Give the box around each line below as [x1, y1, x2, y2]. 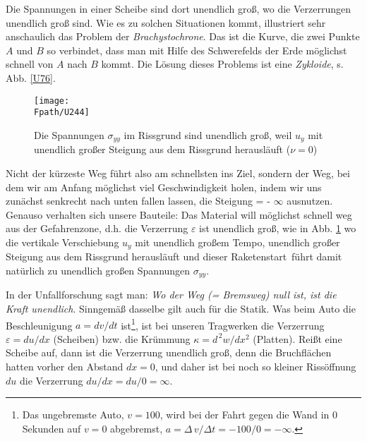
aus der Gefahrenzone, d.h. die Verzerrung [6, 221, 188, 236]
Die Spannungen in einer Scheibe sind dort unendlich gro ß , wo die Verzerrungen [6, 1, 351, 16]
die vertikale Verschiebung [6, 234, 119, 249]
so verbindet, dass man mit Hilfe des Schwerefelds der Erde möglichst [47, 42, 347, 57]
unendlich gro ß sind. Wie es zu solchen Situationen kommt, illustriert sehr [6, 15, 326, 30]
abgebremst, [110, 421, 163, 435]
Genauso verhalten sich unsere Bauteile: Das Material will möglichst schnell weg [6, 207, 352, 222]
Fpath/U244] [34, 107, 90, 118]
